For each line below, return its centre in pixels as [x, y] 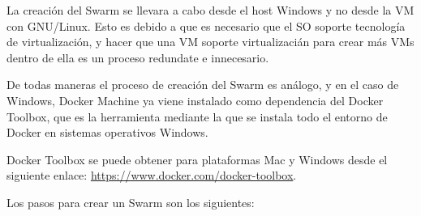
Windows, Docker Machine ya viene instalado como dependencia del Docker [195, 100]
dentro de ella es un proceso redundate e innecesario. [138, 57]
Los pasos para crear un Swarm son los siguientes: [131, 202]
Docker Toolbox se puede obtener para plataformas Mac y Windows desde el [197, 159]
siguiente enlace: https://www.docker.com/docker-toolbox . [152, 175]
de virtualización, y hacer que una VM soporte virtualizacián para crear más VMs [210, 42]
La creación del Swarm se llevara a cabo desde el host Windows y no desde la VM [210, 10]
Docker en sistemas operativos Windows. [107, 132]
